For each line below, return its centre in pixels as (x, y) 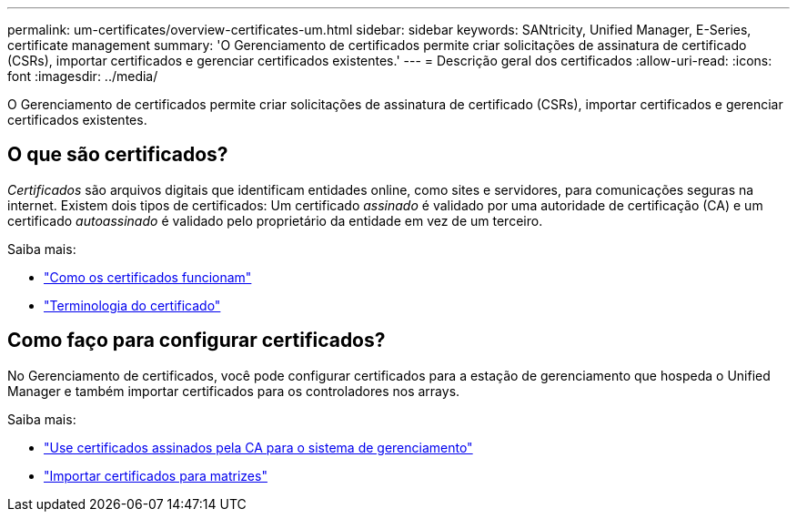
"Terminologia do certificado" (132, 305)
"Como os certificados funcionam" (148, 277)
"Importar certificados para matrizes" (156, 475)
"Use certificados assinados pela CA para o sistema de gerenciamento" (258, 447)
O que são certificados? (118, 155)
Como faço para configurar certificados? (197, 341)
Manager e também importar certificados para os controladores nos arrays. (234, 391)
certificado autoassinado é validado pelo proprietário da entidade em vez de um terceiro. (275, 220)
